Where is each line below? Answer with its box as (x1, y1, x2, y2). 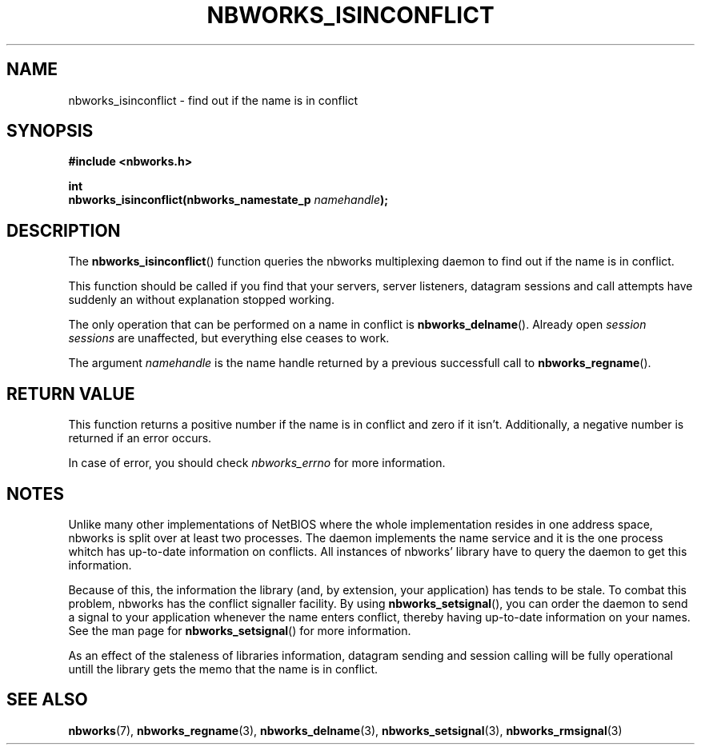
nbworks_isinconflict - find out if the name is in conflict (68, 93, 358, 107)
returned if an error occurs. (68, 431, 212, 445)
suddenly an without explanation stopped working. (68, 293, 334, 307)
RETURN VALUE (6, 383, 135, 404)
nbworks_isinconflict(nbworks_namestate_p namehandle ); (68, 193, 389, 207)
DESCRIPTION (6, 220, 121, 241)
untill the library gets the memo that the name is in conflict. (68, 661, 379, 676)
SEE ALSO (6, 689, 88, 710)
